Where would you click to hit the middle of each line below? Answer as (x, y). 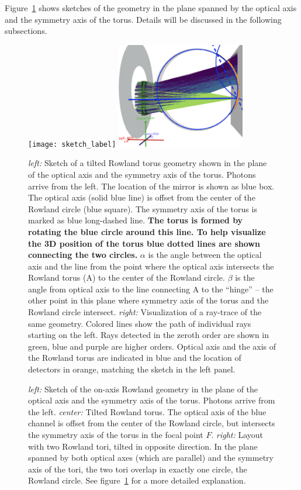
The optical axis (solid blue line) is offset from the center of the (142, 197)
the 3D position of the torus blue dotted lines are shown (144, 243)
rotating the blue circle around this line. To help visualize (147, 231)
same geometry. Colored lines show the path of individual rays (140, 323)
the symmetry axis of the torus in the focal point (116, 434)
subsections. (26, 31)
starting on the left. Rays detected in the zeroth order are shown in (149, 335)
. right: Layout (237, 434)
